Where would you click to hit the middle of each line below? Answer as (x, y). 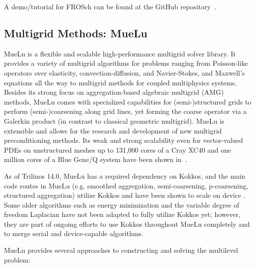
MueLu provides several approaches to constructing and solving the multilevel (121, 250)
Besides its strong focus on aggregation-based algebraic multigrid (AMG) (114, 92)
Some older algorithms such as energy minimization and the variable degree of (122, 204)
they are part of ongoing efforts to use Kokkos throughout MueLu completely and (127, 224)
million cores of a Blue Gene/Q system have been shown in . (96, 159)
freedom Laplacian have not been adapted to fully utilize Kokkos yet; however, (122, 214)
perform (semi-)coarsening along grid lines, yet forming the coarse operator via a (126, 111)
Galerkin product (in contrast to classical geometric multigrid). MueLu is (114, 121)
